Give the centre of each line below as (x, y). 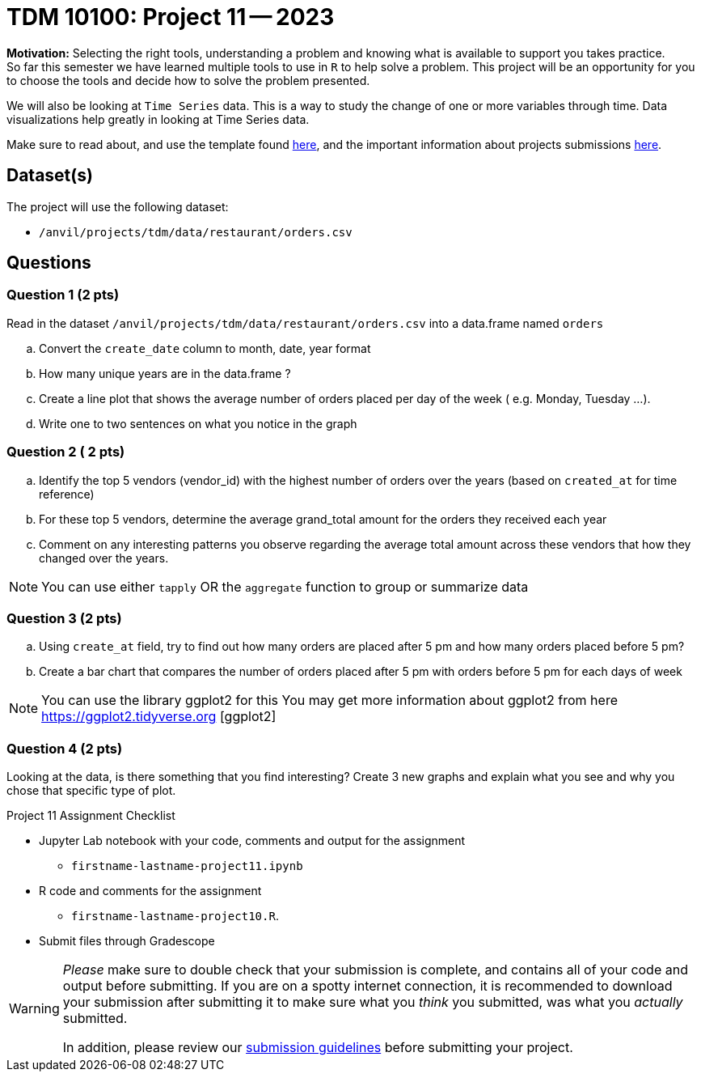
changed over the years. (104, 558)
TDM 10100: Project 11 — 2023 (171, 17)
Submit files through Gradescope (127, 941)
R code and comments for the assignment (150, 891)
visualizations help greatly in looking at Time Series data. (158, 119)
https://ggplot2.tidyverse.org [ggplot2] (159, 717)
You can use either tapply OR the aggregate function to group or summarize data (285, 586)
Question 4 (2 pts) (65, 748)
